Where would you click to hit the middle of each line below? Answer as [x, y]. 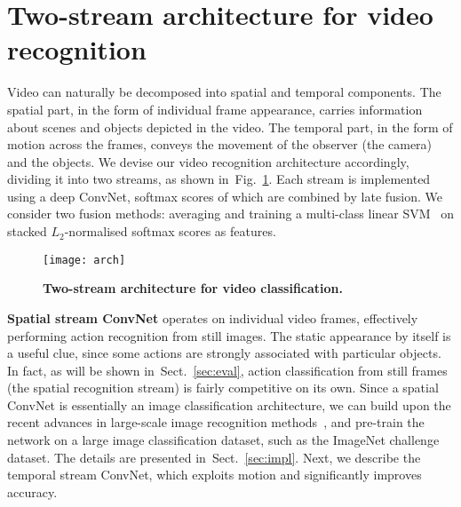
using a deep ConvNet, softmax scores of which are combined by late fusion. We [225, 196]
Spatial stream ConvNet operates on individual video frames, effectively [213, 317]
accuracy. [32, 491]
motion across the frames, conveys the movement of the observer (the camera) [220, 144]
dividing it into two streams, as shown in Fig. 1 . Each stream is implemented [219, 179]
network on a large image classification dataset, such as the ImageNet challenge [223, 440]
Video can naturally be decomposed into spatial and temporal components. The [224, 92]
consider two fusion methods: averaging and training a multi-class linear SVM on [231, 214]
